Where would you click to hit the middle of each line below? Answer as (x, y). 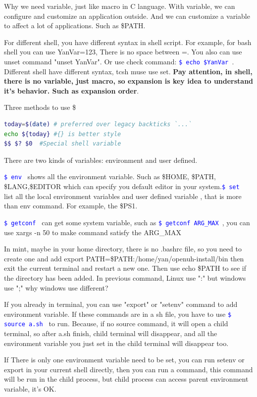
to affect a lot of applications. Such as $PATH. (75, 25)
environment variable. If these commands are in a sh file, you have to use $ (118, 314)
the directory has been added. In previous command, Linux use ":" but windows (125, 277)
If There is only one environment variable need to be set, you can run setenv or (124, 360)
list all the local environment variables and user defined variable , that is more (123, 196)
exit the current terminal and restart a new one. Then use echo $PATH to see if (125, 268)
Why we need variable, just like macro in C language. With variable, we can (120, 6)
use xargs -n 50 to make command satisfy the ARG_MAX (93, 232)
